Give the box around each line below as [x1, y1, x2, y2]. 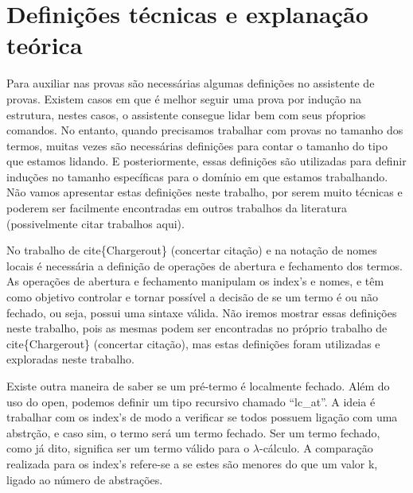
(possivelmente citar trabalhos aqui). [6, 215, 185, 231]
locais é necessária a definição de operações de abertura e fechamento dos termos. [6, 257, 403, 274]
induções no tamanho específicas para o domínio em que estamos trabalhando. [6, 168, 388, 184]
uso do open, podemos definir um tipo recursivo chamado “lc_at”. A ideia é [6, 393, 376, 410]
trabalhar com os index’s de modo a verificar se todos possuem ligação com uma [6, 409, 398, 425]
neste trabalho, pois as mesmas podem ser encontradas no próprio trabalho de [6, 320, 388, 336]
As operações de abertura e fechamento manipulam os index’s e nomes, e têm [6, 273, 384, 289]
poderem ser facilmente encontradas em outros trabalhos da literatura [6, 200, 347, 216]
